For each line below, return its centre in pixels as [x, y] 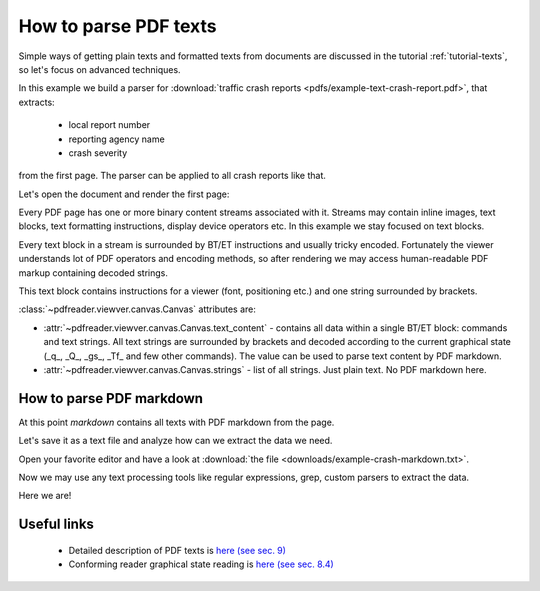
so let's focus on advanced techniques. [99, 69]
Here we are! [45, 496]
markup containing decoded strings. [93, 272]
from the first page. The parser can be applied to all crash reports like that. [172, 176]
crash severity [98, 152]
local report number [109, 125]
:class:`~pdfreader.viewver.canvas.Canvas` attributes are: [137, 309]
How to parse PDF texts [117, 26]
